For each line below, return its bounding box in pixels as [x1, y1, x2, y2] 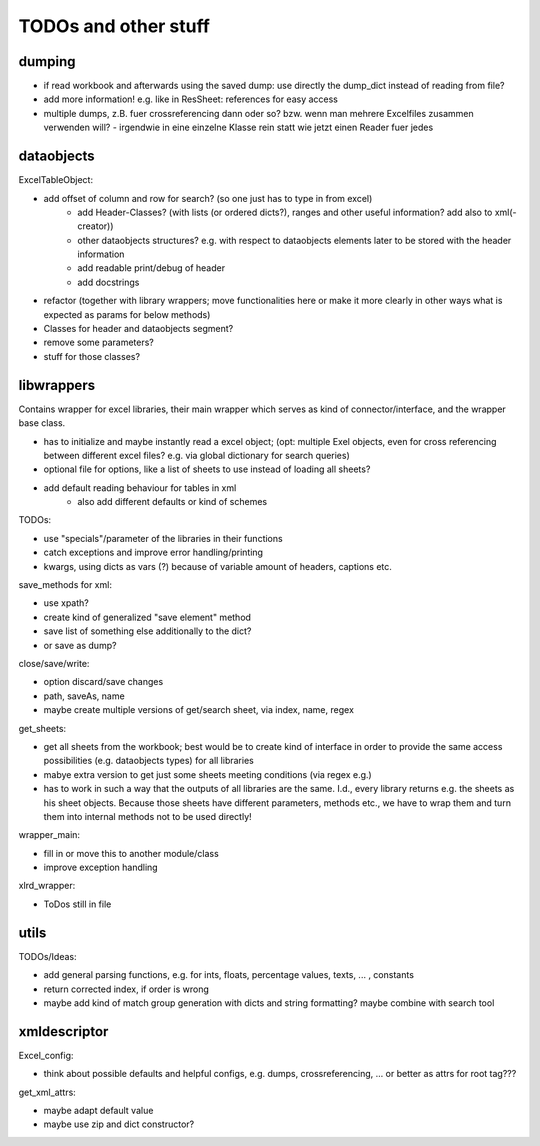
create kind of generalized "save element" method [43, 611, 252, 623]
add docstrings [77, 276, 140, 288]
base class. [18, 417, 66, 429]
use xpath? [43, 597, 89, 609]
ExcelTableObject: [18, 174, 94, 186]
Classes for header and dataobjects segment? [43, 323, 234, 335]
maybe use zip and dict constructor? [43, 1118, 195, 1130]
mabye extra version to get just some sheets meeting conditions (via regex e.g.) [43, 768, 372, 780]
